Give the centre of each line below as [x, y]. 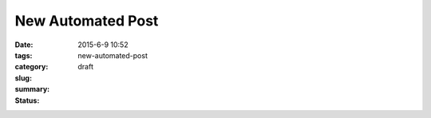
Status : [27, 100]
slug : [23, 78]
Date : [24, 45]
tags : [24, 55]
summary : [32, 89]
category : [32, 67]
